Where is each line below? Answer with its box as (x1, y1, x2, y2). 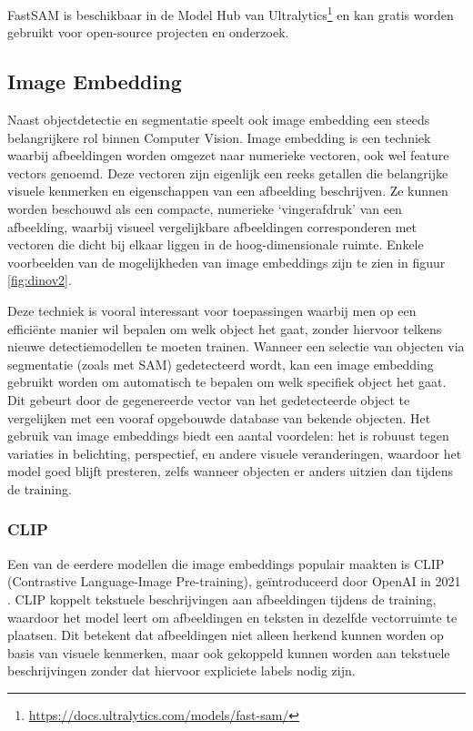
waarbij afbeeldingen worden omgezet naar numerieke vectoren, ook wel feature (7, 146, 449, 165)
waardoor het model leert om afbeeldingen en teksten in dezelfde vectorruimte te (7, 607, 458, 626)
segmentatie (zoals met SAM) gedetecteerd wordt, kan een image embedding (7, 354, 434, 373)
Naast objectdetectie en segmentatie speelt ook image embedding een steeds (7, 110, 430, 129)
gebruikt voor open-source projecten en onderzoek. (7, 23, 289, 42)
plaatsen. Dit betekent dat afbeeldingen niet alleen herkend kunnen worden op (7, 625, 444, 645)
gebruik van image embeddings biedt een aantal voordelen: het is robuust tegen (7, 426, 449, 445)
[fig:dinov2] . (7, 270, 72, 289)
